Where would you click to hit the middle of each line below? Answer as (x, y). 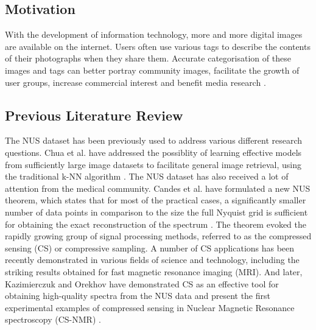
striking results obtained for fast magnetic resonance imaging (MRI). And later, (154, 271)
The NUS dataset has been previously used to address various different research (154, 140)
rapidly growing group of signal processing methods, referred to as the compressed (158, 236)
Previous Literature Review (94, 115)
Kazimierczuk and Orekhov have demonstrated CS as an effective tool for (142, 283)
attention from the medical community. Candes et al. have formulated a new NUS (158, 188)
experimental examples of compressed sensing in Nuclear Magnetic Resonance (150, 307)
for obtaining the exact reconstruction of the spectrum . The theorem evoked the (156, 224)
